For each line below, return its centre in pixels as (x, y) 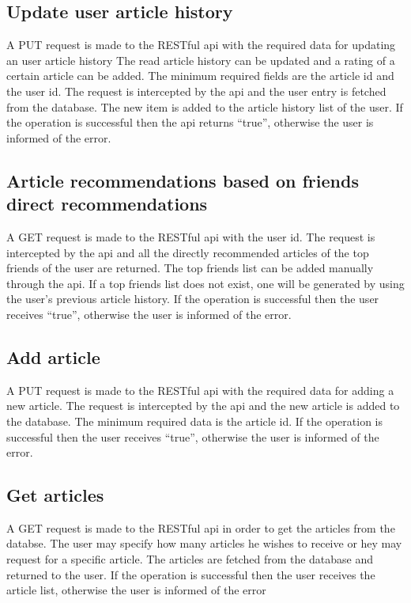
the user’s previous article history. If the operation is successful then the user (193, 299)
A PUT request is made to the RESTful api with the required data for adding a (200, 390)
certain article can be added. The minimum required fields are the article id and (200, 76)
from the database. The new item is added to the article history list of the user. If (205, 106)
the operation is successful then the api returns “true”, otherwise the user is (190, 122)
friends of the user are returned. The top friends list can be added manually (190, 268)
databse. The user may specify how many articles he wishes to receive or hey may (204, 543)
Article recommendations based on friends (183, 180)
